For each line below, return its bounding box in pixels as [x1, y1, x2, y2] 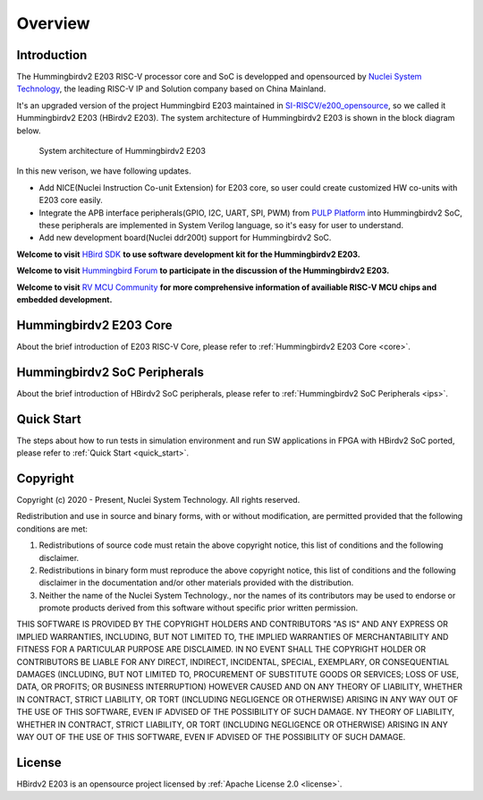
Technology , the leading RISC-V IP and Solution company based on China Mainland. [16, 83, 326, 94]
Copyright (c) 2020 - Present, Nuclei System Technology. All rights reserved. [16, 494, 301, 505]
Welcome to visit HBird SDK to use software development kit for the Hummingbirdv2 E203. [16, 249, 361, 260]
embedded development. [16, 294, 113, 304]
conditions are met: [16, 523, 89, 534]
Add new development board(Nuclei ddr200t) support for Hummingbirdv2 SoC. [38, 233, 332, 243]
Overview [16, 13, 90, 33]
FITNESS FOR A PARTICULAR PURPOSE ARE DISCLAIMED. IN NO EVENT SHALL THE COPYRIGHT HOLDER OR [16, 644, 427, 655]
